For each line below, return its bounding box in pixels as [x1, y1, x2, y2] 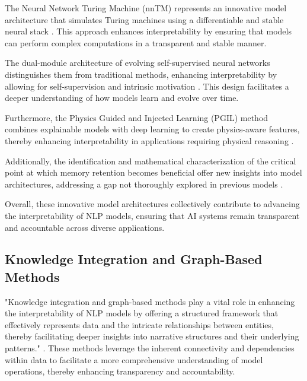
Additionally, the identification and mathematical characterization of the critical [5, 154, 296, 167]
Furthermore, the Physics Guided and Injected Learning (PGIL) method [5, 111, 268, 123]
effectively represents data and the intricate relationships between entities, [5, 318, 274, 331]
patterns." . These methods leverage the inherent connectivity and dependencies [5, 342, 295, 354]
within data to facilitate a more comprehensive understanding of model [5, 353, 263, 366]
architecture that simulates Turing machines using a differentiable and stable [5, 13, 284, 26]
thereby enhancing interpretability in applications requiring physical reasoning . [5, 134, 294, 147]
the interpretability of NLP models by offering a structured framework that [5, 307, 279, 319]
